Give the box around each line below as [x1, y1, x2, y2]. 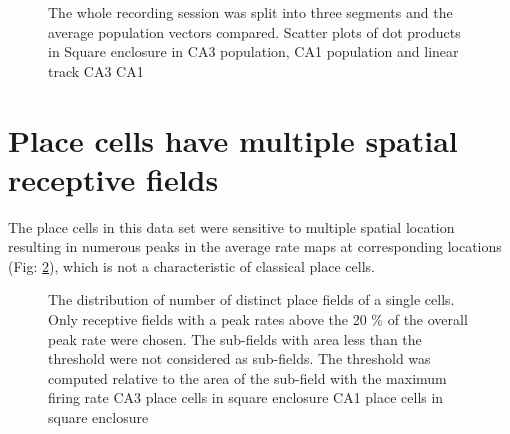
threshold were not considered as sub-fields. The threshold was [48, 348, 431, 369]
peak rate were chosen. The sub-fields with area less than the [48, 328, 422, 349]
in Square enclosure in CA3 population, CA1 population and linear [48, 41, 459, 62]
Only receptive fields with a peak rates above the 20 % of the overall [48, 309, 468, 330]
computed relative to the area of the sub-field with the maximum [48, 367, 447, 388]
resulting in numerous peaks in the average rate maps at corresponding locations [8, 236, 502, 257]
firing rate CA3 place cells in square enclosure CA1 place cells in [48, 387, 444, 408]
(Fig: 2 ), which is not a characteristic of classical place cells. [8, 255, 375, 276]
